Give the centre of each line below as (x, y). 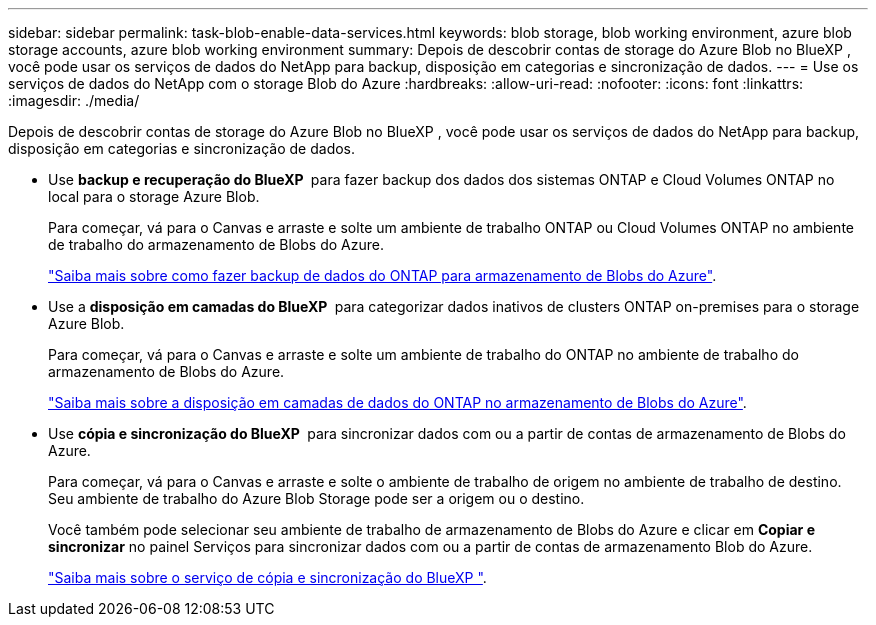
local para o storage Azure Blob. (154, 196)
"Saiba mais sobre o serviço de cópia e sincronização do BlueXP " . (267, 577)
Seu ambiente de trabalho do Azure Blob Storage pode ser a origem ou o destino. (316, 498)
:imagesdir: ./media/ (74, 100)
